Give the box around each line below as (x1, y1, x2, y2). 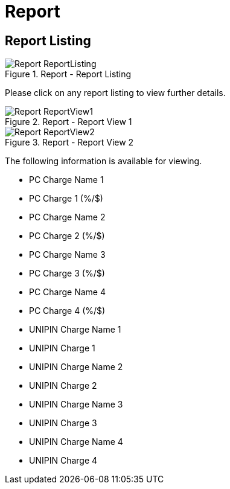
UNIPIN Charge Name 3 (29, 399, 123, 410)
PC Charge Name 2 (29, 212, 106, 223)
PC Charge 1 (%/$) (29, 193, 103, 204)
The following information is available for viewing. (5, 156, 202, 167)
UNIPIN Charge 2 (29, 380, 97, 391)
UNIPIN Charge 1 (29, 343, 95, 354)
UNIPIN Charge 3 (29, 418, 97, 429)
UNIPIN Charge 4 (29, 455, 98, 466)
